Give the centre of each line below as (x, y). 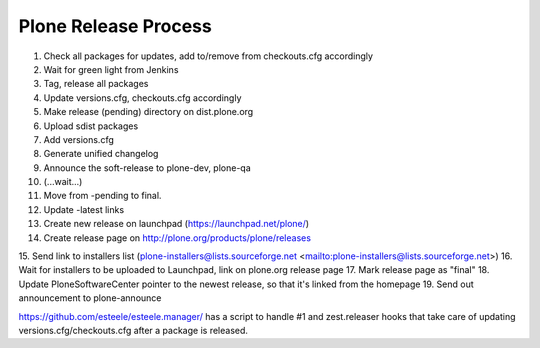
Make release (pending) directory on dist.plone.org (148, 112)
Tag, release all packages (96, 84)
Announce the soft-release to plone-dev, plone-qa (147, 167)
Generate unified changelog (101, 154)
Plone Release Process (115, 26)
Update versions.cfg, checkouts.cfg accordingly (142, 97)
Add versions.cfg (78, 139)
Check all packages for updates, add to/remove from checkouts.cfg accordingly (208, 56)
